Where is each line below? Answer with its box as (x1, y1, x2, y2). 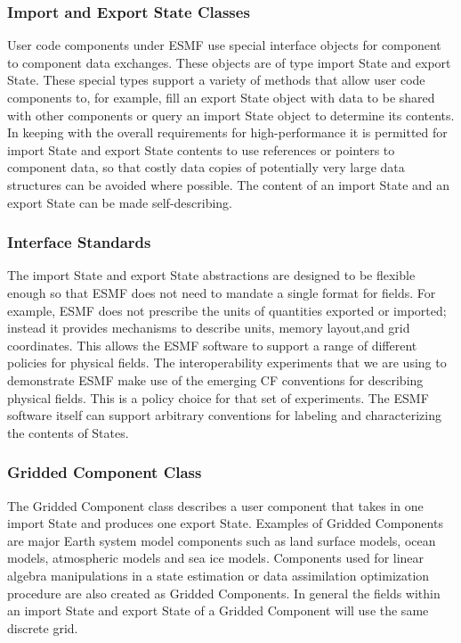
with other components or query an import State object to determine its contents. (7, 105, 455, 124)
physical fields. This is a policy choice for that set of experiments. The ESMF (7, 388, 429, 407)
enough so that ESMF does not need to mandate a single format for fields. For (7, 283, 436, 301)
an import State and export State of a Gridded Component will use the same (7, 601, 429, 620)
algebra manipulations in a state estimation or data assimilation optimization (7, 565, 430, 584)
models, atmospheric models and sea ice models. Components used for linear (7, 548, 425, 567)
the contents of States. (7, 423, 129, 441)
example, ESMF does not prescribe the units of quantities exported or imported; (7, 301, 447, 319)
